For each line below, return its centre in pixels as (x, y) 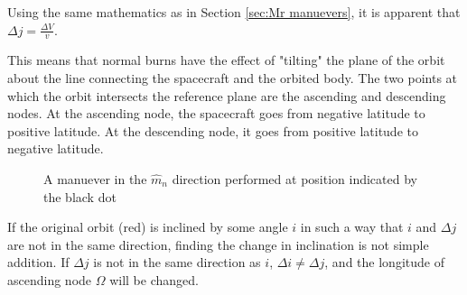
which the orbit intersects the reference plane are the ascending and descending (227, 95)
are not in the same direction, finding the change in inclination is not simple (218, 244)
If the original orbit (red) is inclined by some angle (148, 227)
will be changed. (154, 279)
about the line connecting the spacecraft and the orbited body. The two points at (233, 78)
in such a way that (352, 227)
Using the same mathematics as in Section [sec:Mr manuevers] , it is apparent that (234, 12)
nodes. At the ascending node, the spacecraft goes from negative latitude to (216, 113)
